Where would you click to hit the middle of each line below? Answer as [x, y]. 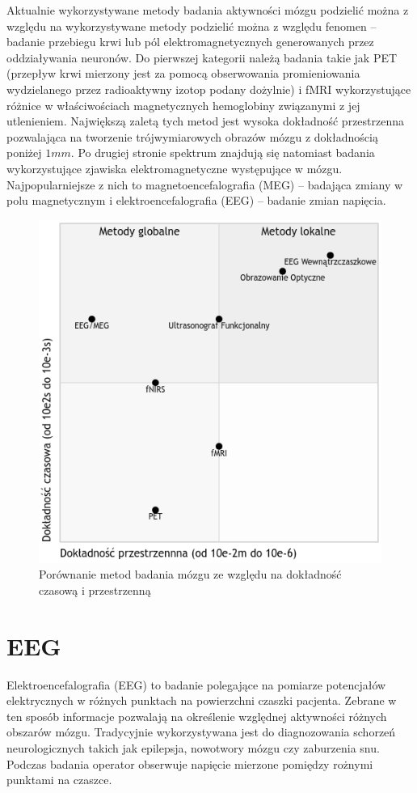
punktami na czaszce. [59, 780]
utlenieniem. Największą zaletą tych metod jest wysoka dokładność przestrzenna [206, 121]
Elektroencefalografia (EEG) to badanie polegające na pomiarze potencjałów [196, 684]
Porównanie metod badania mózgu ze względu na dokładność [190, 574]
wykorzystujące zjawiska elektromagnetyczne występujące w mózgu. [175, 168]
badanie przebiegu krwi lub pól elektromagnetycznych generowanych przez [190, 42]
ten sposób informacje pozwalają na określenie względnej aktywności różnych [197, 716]
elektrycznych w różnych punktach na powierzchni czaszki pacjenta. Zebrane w [202, 700]
